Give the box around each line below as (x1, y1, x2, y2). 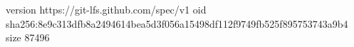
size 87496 (6, 30, 50, 45)
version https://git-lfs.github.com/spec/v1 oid (6, 2, 207, 16)
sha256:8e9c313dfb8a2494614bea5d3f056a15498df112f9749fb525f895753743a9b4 (6, 16, 348, 31)
